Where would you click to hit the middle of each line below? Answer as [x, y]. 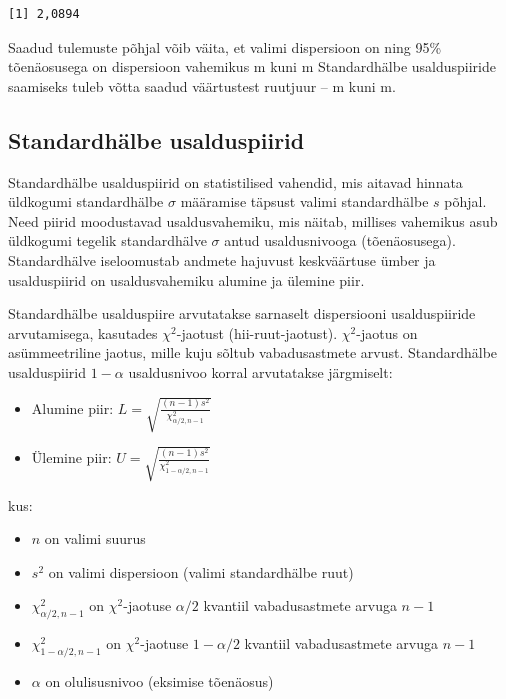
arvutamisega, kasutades [83, 332]
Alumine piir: [72, 407]
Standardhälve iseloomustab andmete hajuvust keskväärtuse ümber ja [222, 259]
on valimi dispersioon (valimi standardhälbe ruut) [201, 571]
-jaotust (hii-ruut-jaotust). [257, 332]
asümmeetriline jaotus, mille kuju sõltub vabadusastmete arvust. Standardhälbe [253, 352]
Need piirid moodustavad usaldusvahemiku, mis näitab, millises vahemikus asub [253, 220]
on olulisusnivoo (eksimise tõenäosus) [159, 680]
